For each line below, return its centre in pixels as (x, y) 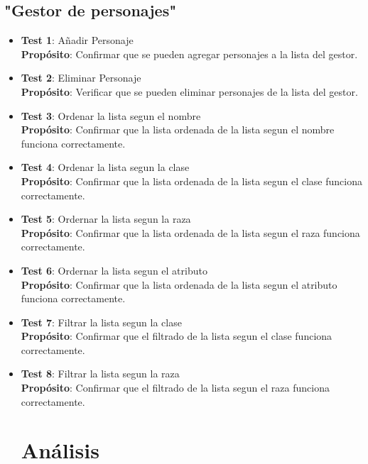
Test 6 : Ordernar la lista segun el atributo (114, 270)
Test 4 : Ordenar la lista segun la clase (105, 167)
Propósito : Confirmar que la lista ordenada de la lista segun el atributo (179, 284)
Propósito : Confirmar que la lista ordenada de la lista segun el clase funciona (191, 181)
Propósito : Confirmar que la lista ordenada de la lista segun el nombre (178, 129)
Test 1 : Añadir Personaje (77, 40)
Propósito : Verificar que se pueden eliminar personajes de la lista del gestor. (189, 91)
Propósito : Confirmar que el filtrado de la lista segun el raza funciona (175, 388)
